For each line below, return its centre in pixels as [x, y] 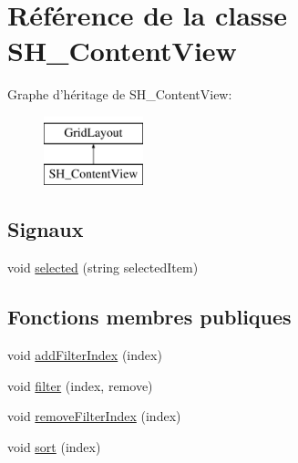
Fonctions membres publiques [149, 317]
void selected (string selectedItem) [103, 268]
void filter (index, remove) [80, 385]
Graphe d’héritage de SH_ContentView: [120, 94]
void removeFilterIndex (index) [94, 416]
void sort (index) [54, 446]
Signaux [46, 229]
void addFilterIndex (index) [85, 355]
